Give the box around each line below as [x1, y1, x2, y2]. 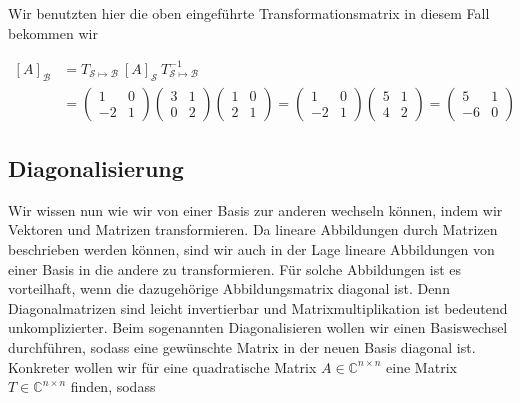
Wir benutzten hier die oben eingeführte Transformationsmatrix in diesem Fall [8, 3, 490, 23]
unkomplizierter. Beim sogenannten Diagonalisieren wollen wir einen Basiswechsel [8, 317, 508, 338]
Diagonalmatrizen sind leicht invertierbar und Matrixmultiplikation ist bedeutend [8, 297, 508, 318]
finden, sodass [70, 376, 156, 397]
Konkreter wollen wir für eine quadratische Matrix [8, 356, 317, 377]
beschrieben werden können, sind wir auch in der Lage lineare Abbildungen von [8, 238, 495, 259]
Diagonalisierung [8, 152, 184, 183]
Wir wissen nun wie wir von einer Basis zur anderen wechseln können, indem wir [8, 199, 503, 220]
